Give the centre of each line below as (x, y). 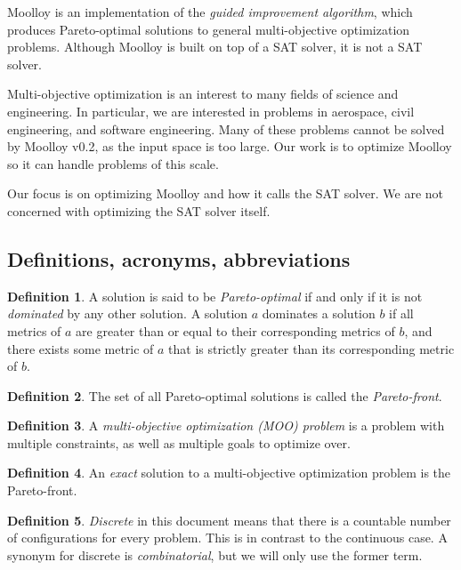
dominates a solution (319, 313)
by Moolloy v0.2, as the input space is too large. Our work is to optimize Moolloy (230, 146)
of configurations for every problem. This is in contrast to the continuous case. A (227, 538)
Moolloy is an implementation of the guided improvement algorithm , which (210, 12)
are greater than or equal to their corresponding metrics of (235, 330)
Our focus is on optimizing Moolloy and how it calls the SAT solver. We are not (226, 193)
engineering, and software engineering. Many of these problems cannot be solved (226, 128)
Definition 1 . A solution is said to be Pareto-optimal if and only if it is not (215, 296)
